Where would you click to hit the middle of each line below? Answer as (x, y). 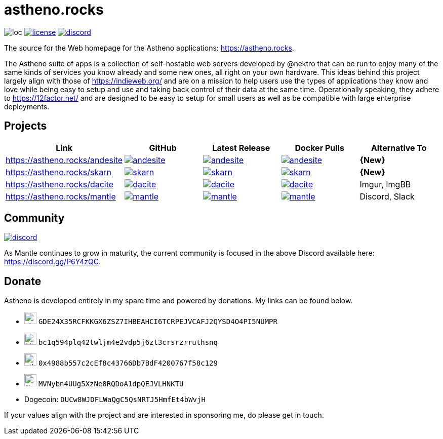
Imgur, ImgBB (385, 184)
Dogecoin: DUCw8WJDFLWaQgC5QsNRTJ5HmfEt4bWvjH (115, 400)
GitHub (163, 148)
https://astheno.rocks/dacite (60, 184)
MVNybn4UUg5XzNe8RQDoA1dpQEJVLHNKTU (111, 384)
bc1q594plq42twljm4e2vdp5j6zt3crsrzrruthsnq (128, 343)
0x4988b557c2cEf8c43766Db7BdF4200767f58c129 (128, 363)
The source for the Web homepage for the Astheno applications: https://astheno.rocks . (149, 48)
